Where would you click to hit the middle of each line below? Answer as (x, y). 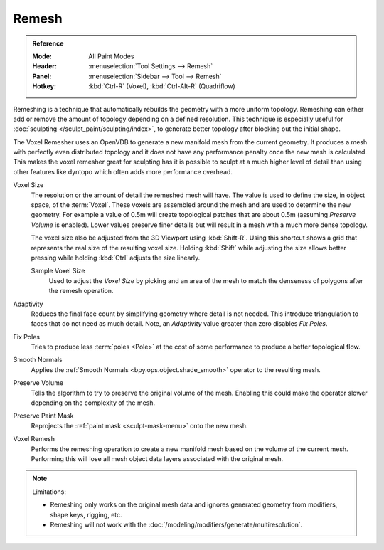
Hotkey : (44, 86)
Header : (44, 66)
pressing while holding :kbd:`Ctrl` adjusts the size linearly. (116, 258)
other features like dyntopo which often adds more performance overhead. (123, 171)
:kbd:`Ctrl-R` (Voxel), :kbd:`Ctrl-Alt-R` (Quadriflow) (162, 86)
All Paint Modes (111, 56)
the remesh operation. (81, 291)
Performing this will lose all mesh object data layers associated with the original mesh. (157, 459)
